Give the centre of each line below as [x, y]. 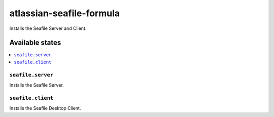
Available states [35, 43]
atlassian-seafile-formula [65, 13]
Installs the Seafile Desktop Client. [45, 108]
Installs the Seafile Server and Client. [48, 28]
